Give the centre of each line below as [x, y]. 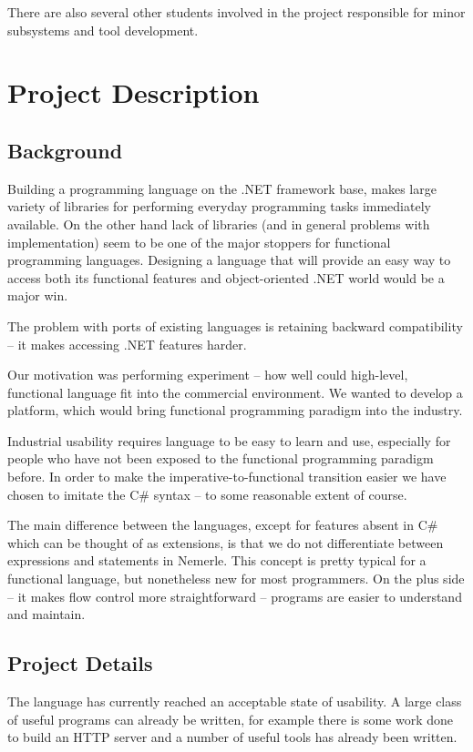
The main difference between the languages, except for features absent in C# [223, 525]
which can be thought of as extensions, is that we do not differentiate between [226, 542]
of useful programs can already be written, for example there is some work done [231, 719]
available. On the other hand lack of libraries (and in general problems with [219, 224]
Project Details [80, 663]
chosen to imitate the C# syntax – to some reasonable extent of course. [207, 494]
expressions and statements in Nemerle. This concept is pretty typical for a [217, 560]
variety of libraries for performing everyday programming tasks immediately [219, 206]
